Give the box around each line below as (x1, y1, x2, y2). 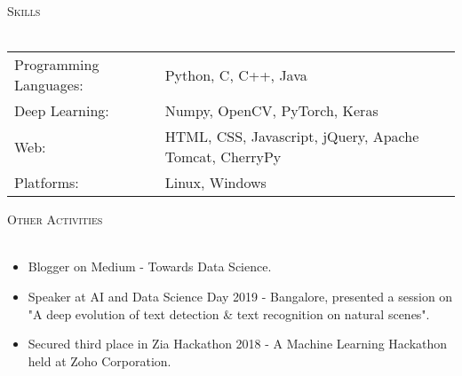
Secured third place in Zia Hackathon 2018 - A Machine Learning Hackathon (28, 334, 448, 353)
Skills (7, 2, 41, 20)
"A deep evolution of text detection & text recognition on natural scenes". (28, 304, 430, 323)
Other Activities (7, 210, 103, 229)
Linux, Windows (164, 172, 267, 193)
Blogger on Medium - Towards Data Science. (28, 257, 272, 276)
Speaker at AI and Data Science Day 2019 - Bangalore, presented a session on (28, 286, 453, 305)
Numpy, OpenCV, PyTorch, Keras (164, 100, 378, 121)
